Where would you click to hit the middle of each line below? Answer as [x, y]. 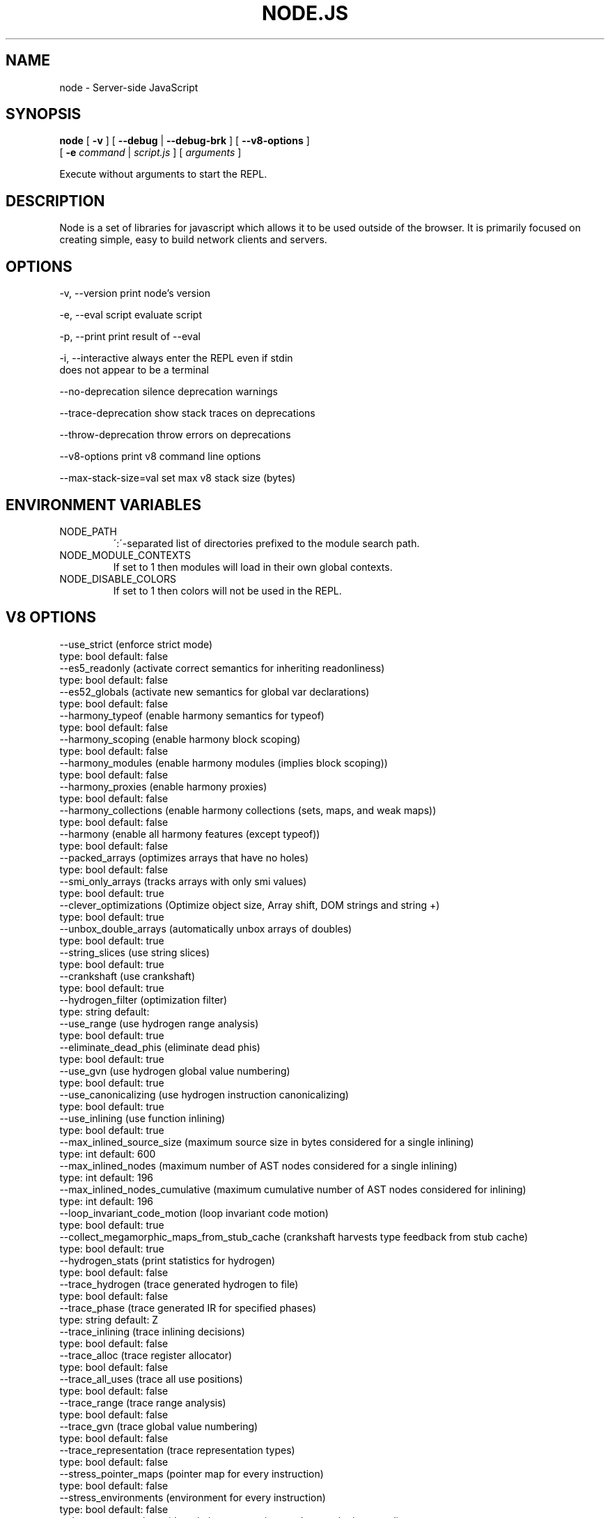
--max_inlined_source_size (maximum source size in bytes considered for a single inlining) [267, 1142]
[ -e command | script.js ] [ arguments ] [150, 153]
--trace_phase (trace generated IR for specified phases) [188, 1308]
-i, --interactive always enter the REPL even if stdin [176, 358]
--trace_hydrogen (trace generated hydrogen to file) [179, 1284]
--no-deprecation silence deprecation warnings [169, 392]
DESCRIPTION [55, 201]
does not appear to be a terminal [134, 370]
